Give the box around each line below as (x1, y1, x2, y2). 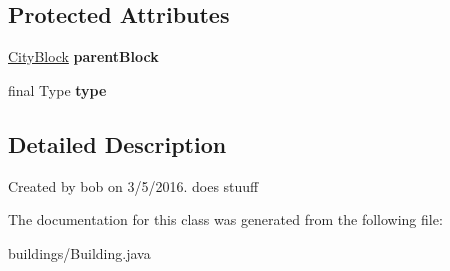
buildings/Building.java (8, 242, 151, 263)
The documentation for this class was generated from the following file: (8, 209, 443, 230)
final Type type (8, 79, 107, 100)
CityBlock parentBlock (8, 46, 159, 67)
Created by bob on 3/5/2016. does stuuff (8, 175, 259, 196)
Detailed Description (8, 128, 227, 159)
